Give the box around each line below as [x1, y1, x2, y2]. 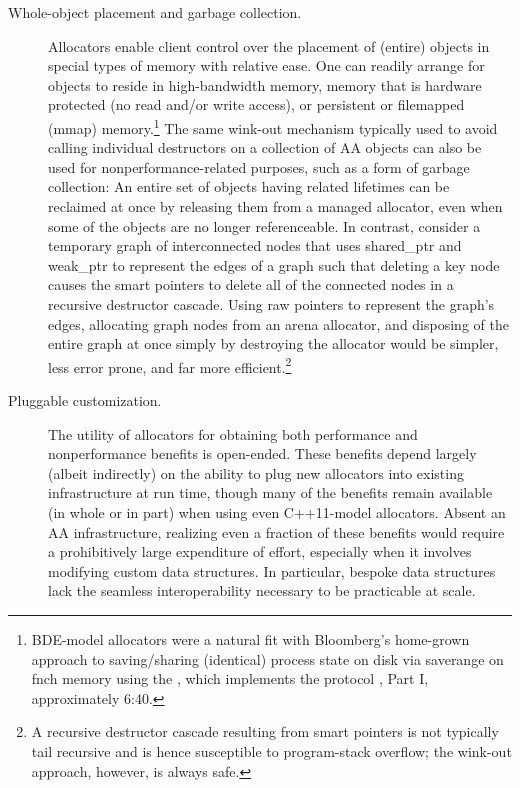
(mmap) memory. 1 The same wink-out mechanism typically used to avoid [48, 114, 498, 138]
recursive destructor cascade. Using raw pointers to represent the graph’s [48, 293, 495, 314]
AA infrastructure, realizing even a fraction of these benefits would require [48, 521, 505, 542]
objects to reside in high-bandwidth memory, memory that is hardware [48, 74, 482, 95]
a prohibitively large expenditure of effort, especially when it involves [48, 541, 472, 562]
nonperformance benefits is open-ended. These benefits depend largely [48, 443, 477, 464]
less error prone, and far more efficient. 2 [48, 353, 292, 377]
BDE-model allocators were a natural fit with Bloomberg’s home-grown [31, 628, 470, 649]
